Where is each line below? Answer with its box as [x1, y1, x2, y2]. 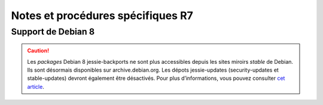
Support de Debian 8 [11, 26, 95, 37]
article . [27, 83, 44, 90]
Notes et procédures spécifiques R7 [11, 9, 194, 22]
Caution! [27, 47, 50, 54]
